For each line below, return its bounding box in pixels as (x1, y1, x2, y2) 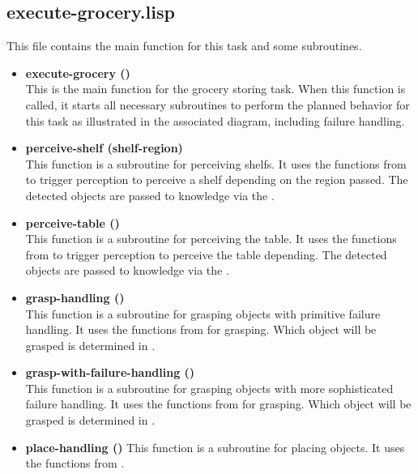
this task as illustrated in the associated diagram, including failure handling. (25, 112, 405, 129)
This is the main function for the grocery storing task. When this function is (25, 80, 406, 97)
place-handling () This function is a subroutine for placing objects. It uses (25, 438, 405, 455)
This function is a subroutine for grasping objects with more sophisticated (25, 379, 394, 396)
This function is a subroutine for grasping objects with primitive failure (25, 305, 381, 322)
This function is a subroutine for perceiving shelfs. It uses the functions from (25, 155, 407, 172)
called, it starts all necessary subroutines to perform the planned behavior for (25, 96, 410, 113)
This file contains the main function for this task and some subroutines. (6, 37, 362, 54)
